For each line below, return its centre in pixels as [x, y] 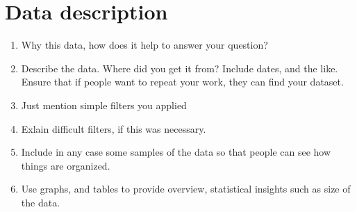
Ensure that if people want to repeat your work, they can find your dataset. [182, 82]
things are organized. [66, 165]
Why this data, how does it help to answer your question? [144, 45]
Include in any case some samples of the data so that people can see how [176, 152]
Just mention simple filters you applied [104, 105]
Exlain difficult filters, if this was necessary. [114, 128]
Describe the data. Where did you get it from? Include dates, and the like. [180, 68]
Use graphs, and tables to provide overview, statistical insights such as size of [186, 189]
